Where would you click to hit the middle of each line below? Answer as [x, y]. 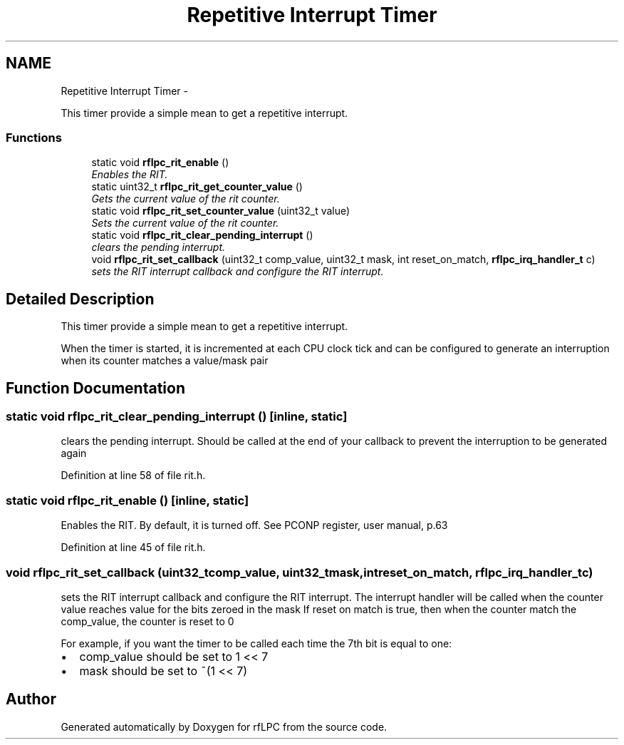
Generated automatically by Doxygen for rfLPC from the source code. [224, 726]
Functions [34, 137]
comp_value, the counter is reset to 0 [147, 621]
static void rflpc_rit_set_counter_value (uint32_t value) [221, 211]
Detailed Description [80, 299]
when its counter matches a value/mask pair [165, 361]
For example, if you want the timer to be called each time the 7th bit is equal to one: [256, 643]
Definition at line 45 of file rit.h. [133, 548]
